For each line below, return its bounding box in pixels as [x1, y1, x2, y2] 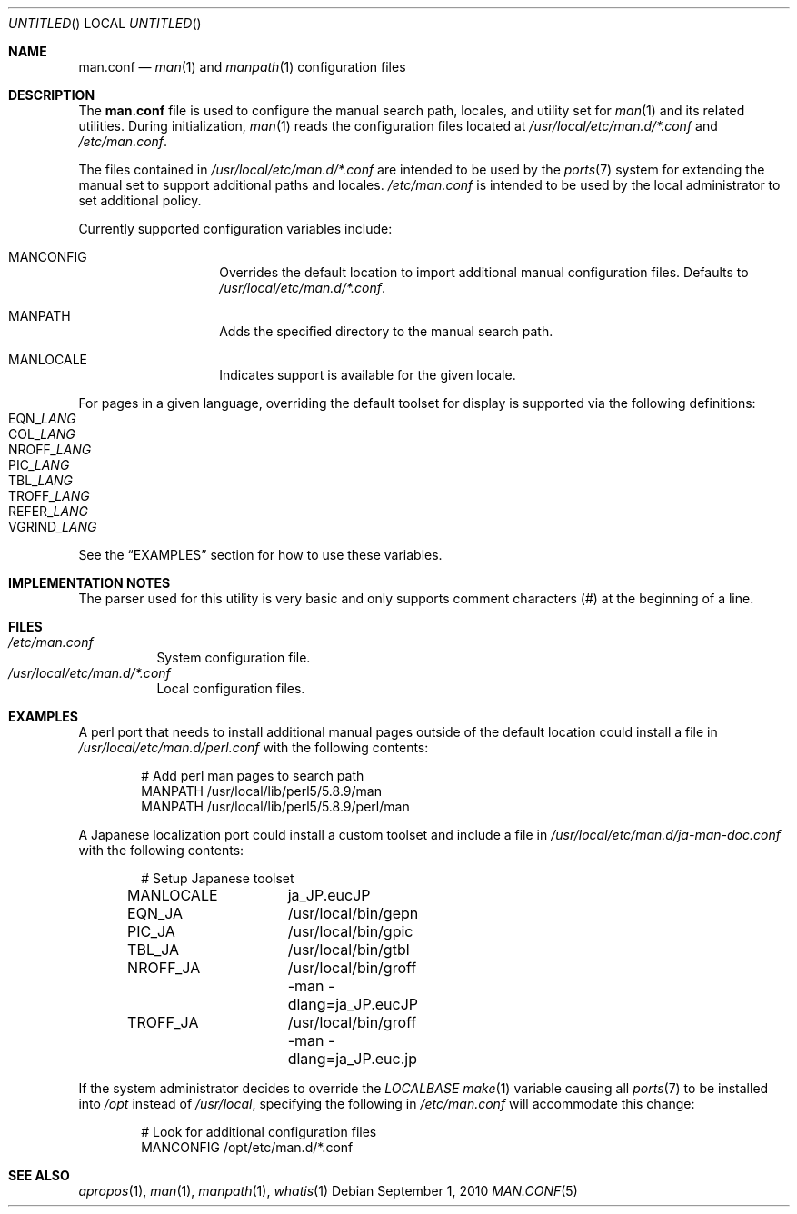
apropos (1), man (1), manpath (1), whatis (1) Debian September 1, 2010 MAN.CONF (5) [78, 1183, 578, 1199]
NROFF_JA [127, 959, 201, 977]
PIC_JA [127, 922, 175, 940]
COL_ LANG [8, 426, 75, 442]
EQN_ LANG [8, 411, 76, 426]
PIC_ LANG [8, 457, 70, 473]
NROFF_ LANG [8, 442, 92, 457]
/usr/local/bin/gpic [287, 922, 413, 940]
